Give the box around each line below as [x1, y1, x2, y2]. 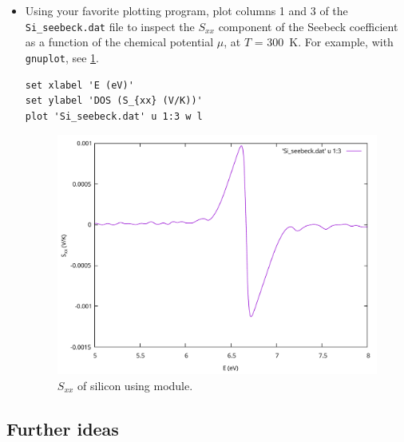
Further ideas [6, 416, 119, 440]
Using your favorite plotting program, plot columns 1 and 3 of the [25, 2, 348, 18]
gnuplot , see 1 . [25, 49, 99, 65]
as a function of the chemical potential [25, 34, 214, 50]
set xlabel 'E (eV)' [25, 79, 134, 91]
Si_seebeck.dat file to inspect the [25, 18, 195, 34]
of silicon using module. [77, 377, 193, 393]
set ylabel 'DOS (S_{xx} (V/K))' [25, 95, 203, 107]
